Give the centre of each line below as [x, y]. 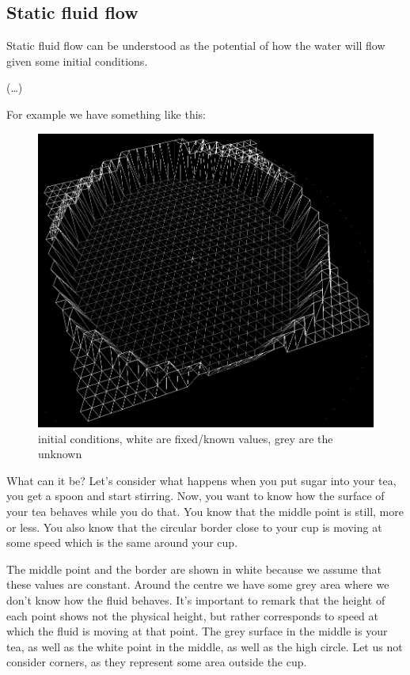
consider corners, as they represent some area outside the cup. [157, 662]
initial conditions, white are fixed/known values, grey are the [186, 438]
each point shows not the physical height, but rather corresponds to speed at [193, 615]
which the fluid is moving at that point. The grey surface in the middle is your [197, 631]
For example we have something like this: [106, 114]
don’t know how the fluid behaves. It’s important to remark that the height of [196, 599]
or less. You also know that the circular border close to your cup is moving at [194, 527]
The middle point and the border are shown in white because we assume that [194, 569]
